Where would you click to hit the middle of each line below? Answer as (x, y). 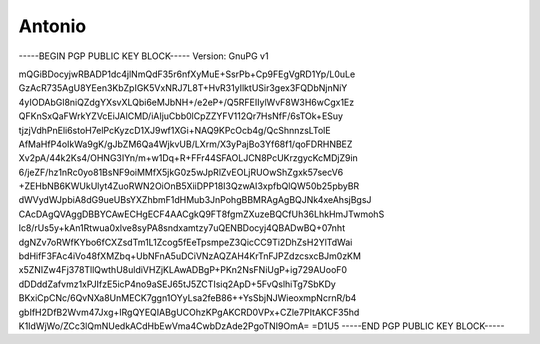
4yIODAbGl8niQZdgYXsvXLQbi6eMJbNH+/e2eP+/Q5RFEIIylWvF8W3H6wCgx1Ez (186, 102)
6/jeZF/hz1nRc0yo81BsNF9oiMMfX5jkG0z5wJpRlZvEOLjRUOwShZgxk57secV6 (181, 172)
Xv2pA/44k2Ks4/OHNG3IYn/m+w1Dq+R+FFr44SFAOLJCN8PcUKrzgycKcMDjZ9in (188, 158)
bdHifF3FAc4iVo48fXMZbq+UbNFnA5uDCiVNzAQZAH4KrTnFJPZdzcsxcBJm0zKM (190, 256)
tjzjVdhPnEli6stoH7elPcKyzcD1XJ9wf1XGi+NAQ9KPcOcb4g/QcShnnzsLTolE (174, 130)
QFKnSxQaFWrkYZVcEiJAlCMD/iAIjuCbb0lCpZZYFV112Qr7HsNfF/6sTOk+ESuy (181, 116)
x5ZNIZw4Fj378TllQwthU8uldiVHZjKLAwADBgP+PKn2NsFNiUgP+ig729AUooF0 (183, 270)
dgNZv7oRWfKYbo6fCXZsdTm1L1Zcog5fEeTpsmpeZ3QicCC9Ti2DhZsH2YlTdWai (185, 242)
